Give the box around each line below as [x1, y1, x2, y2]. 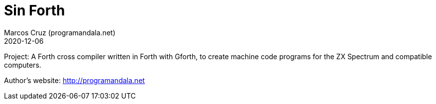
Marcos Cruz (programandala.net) [4, 28, 115, 37]
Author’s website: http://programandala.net [4, 76, 145, 85]
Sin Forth [4, 2, 65, 19]
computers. [4, 60, 41, 69]
